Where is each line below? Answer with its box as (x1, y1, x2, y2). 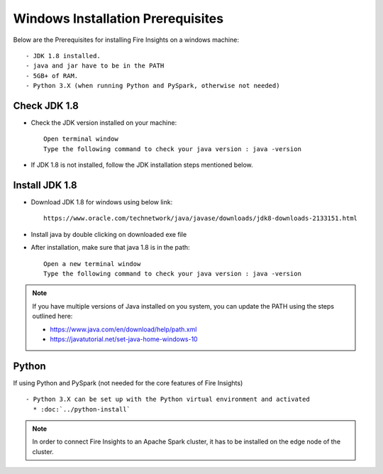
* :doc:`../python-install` (33, 405, 131, 413)
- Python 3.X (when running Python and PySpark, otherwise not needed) (26, 82, 280, 90)
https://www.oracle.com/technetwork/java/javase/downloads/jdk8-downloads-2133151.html (43, 214, 358, 223)
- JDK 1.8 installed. (26, 52, 101, 60)
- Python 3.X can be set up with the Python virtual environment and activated (26, 395, 310, 404)
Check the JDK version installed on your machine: (30, 118, 177, 127)
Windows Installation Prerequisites (13, 11, 223, 26)
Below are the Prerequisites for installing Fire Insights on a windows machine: (13, 35, 239, 44)
